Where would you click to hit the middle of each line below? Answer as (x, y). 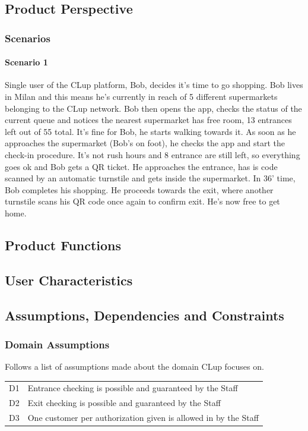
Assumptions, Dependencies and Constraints (145, 315)
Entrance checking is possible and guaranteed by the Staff (133, 388)
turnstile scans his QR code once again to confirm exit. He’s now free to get (142, 201)
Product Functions (63, 245)
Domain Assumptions (57, 344)
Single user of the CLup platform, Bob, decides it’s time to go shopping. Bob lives (154, 85)
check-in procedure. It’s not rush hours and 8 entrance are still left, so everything (153, 154)
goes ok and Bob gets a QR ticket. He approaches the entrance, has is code (141, 166)
